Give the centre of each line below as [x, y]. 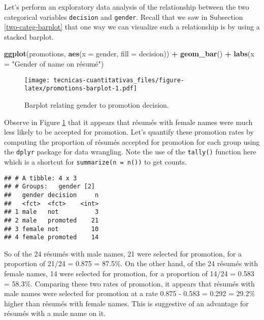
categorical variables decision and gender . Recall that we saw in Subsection [124, 17]
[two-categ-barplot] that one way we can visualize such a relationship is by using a [132, 27]
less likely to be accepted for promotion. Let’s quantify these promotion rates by [129, 132]
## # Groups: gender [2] [49, 187]
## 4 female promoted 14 [52, 237]
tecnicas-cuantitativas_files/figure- [119, 80]
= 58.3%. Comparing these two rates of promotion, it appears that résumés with [129, 283]
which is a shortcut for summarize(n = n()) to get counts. [95, 161]
